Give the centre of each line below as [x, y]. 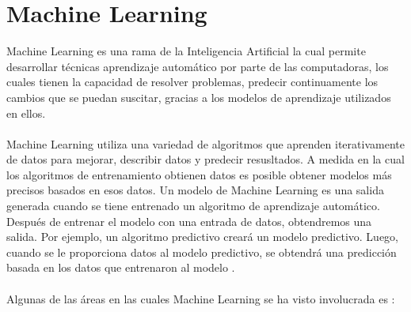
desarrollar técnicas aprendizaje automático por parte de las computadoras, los [198, 66]
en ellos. [26, 113]
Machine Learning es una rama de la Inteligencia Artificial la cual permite [186, 51]
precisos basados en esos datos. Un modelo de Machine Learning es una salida [195, 190]
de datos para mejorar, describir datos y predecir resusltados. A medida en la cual [205, 159]
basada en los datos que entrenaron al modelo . [121, 267]
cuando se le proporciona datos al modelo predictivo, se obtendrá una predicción [202, 252]
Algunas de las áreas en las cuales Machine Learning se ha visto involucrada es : [201, 298]
